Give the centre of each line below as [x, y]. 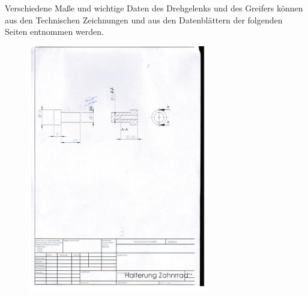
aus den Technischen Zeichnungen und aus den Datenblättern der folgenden [144, 20]
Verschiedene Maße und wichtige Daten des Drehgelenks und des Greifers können [154, 8]
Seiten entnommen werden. [54, 32]
